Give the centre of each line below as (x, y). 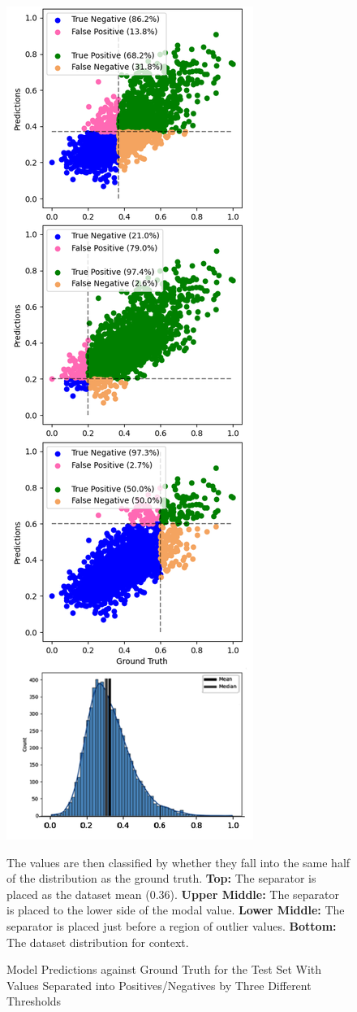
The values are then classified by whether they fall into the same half (178, 862)
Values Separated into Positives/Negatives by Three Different (159, 985)
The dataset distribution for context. (98, 942)
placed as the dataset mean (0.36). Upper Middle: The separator (173, 894)
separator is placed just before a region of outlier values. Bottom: (172, 925)
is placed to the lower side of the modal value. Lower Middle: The (176, 910)
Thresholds (34, 1001)
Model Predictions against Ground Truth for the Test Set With (164, 969)
